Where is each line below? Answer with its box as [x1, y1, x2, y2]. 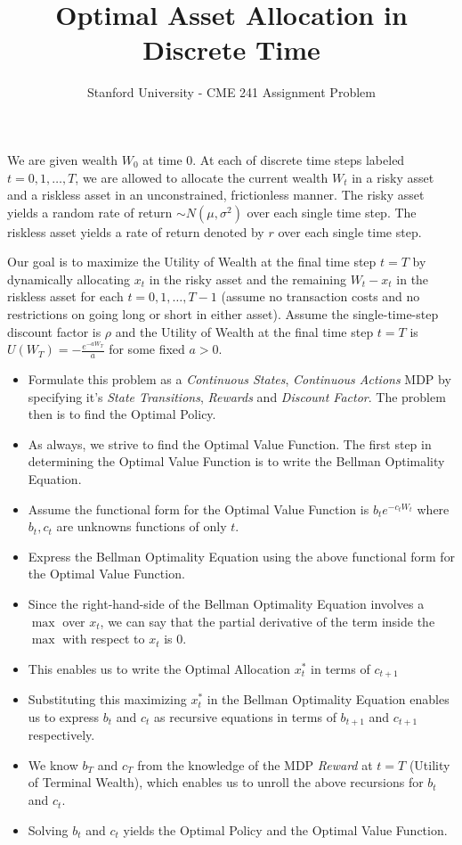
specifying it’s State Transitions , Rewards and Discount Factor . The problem [28, 387, 446, 406]
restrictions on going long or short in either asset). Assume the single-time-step [7, 305, 439, 324]
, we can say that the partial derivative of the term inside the [100, 611, 435, 630]
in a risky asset [352, 168, 434, 186]
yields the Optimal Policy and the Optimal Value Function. [123, 820, 448, 839]
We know [28, 755, 78, 774]
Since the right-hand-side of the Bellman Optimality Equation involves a [28, 595, 425, 613]
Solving [28, 820, 69, 839]
